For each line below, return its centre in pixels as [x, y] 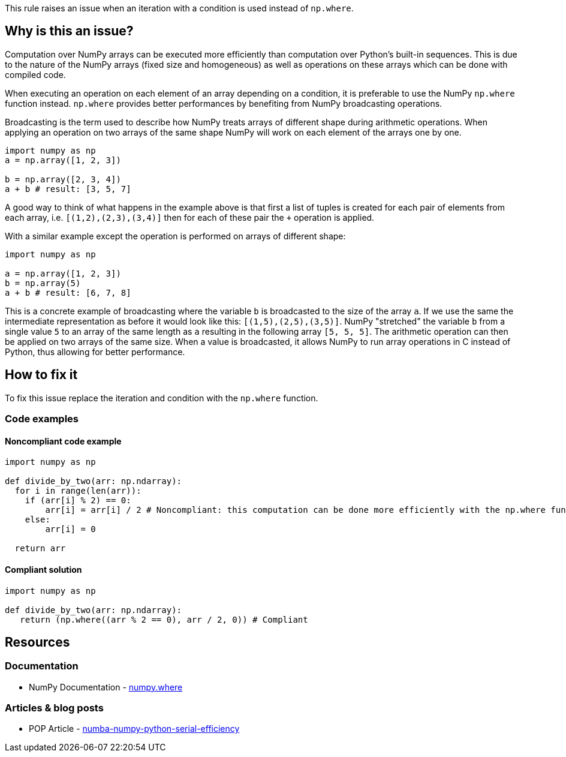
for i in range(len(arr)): [78, 491]
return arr [40, 549]
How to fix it [41, 375]
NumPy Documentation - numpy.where [106, 687]
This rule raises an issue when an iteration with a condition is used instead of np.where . [179, 8]
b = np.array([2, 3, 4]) [63, 179]
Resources [37, 642]
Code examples [42, 419]
